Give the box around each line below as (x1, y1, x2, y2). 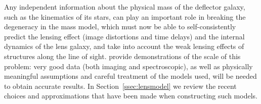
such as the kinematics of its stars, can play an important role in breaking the (4, 11, 246, 22)
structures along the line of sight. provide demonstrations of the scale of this (4, 50, 241, 61)
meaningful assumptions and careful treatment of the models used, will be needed (4, 71, 257, 81)
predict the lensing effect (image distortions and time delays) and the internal (4, 31, 245, 41)
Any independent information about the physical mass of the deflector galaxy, (4, 2, 245, 12)
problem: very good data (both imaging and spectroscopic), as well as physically (4, 61, 253, 71)
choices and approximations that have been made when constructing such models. (4, 90, 257, 101)
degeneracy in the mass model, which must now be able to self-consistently (4, 21, 236, 32)
